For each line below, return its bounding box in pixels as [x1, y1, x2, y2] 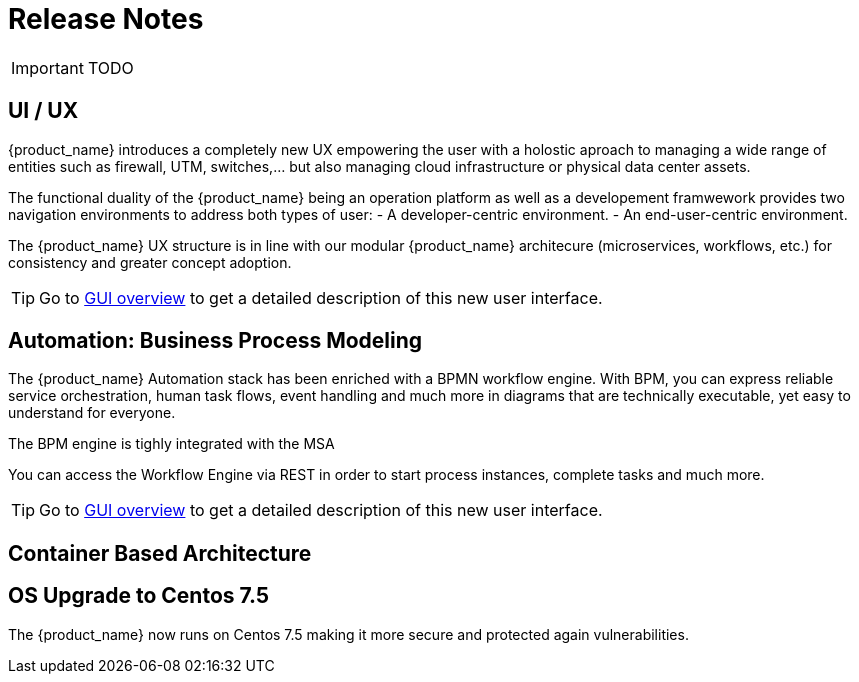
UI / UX [8, 98, 79, 124]
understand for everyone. [8, 404, 176, 422]
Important [11, 57, 84, 78]
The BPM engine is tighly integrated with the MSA [8, 435, 335, 453]
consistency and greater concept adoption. [8, 253, 292, 271]
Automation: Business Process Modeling [8, 328, 423, 354]
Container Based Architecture [8, 540, 312, 566]
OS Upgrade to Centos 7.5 [8, 583, 270, 609]
